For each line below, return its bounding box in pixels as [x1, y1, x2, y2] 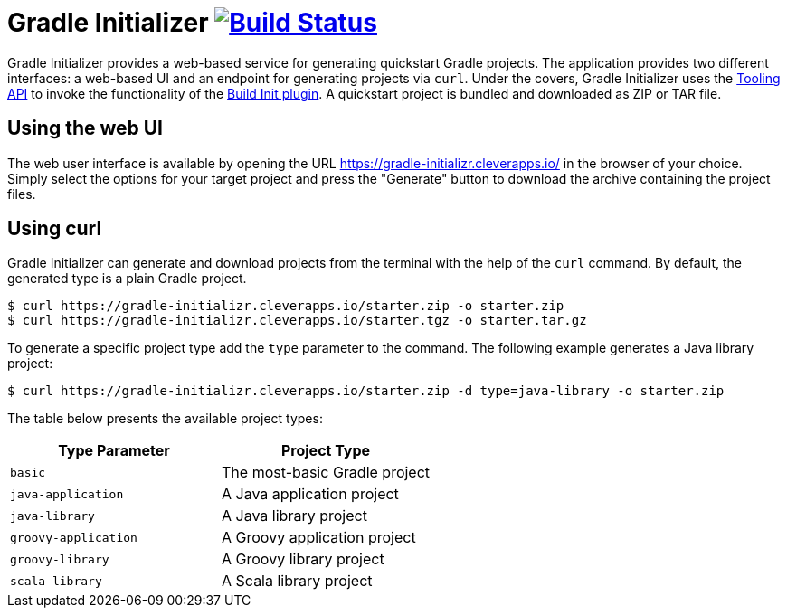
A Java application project [222, 485, 399, 504]
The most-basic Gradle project [222, 463, 431, 482]
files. [7, 185, 36, 202]
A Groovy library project [222, 550, 384, 569]
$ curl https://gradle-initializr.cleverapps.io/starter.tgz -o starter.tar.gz [7, 313, 587, 328]
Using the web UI [7, 117, 163, 140]
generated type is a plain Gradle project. [7, 270, 247, 287]
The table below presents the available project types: [7, 411, 323, 427]
